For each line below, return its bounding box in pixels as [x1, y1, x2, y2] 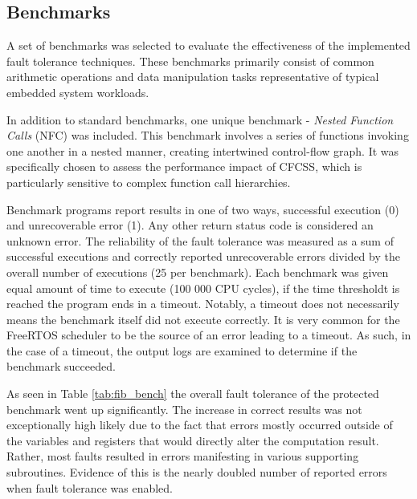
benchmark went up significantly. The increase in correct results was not [6, 400, 362, 417]
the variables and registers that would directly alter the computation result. [6, 432, 379, 448]
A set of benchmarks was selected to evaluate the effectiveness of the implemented [6, 37, 411, 54]
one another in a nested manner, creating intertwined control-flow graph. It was [6, 142, 399, 159]
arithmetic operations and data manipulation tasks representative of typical [6, 68, 379, 85]
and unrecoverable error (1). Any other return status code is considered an [6, 217, 374, 233]
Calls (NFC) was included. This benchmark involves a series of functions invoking [6, 127, 409, 144]
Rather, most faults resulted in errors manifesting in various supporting [6, 448, 359, 465]
